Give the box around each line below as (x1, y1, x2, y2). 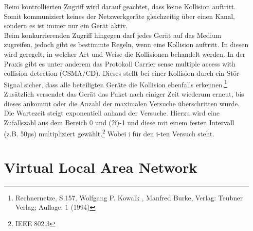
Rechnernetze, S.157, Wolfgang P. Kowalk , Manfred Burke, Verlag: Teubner (15, 192, 243, 202)
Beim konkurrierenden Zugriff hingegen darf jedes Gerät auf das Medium (4, 30, 221, 40)
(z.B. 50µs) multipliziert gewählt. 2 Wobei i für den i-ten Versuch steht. (4, 127, 215, 139)
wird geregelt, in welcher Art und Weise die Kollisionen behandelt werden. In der (4, 49, 246, 59)
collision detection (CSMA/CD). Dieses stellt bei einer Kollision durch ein (4, 68, 225, 78)
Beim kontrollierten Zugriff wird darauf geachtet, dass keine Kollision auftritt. (4, 1, 236, 11)
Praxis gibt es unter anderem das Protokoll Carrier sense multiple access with (4, 58, 235, 68)
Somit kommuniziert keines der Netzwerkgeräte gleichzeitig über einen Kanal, (4, 11, 235, 21)
